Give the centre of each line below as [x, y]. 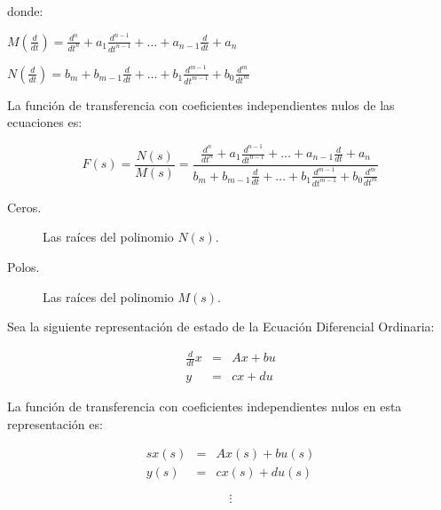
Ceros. [24, 207]
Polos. [24, 266]
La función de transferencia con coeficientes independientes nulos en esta [205, 406]
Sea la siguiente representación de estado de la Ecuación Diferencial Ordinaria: [221, 327]
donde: [25, 11]
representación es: [55, 423]
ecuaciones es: [45, 122]
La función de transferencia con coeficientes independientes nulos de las [201, 104]
